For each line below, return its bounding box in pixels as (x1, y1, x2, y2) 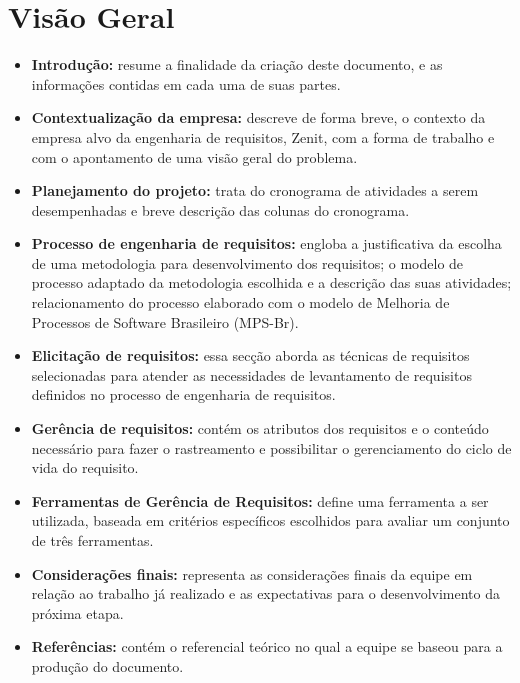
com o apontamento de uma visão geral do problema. (31, 146, 358, 167)
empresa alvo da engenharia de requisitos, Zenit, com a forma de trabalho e (31, 126, 495, 147)
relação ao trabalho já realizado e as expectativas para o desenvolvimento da (31, 583, 500, 604)
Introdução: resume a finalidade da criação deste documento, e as (31, 54, 443, 75)
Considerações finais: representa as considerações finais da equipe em (31, 563, 473, 584)
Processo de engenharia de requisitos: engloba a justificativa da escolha (31, 233, 502, 254)
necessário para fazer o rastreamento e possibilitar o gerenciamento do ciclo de (31, 437, 512, 458)
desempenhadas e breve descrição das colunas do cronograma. (31, 199, 410, 220)
